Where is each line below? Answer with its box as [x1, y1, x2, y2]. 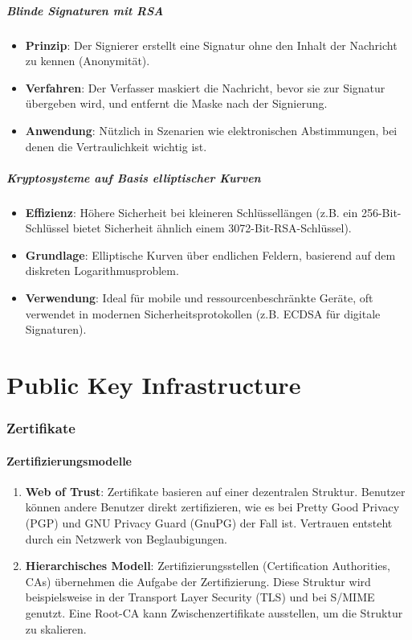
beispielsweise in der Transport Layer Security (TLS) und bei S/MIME [25, 589, 375, 605]
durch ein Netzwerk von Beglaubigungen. [25, 530, 227, 547]
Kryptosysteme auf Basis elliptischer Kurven [6, 169, 261, 186]
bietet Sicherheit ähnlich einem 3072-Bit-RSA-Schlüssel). [72, 219, 352, 236]
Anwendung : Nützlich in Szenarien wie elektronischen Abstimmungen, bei [25, 121, 398, 138]
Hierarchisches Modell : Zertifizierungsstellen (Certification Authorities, [25, 557, 390, 574]
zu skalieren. [25, 620, 87, 637]
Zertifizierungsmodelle [6, 452, 133, 469]
